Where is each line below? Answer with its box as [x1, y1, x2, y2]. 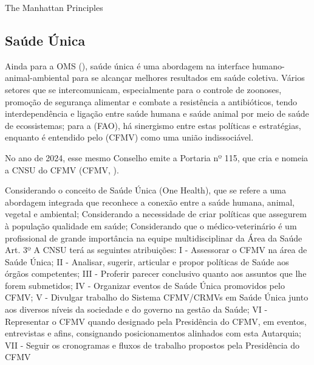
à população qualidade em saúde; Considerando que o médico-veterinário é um [5, 219, 297, 232]
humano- [252, 59, 285, 72]
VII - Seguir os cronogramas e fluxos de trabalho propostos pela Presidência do [5, 338, 300, 351]
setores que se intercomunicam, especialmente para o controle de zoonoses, [5, 83, 282, 96]
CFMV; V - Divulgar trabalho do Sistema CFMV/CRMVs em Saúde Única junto [5, 291, 309, 304]
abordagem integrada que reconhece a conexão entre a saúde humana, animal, [5, 195, 295, 208]
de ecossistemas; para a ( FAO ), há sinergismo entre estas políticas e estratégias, [5, 119, 301, 131]
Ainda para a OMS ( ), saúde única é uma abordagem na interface [5, 59, 250, 72]
